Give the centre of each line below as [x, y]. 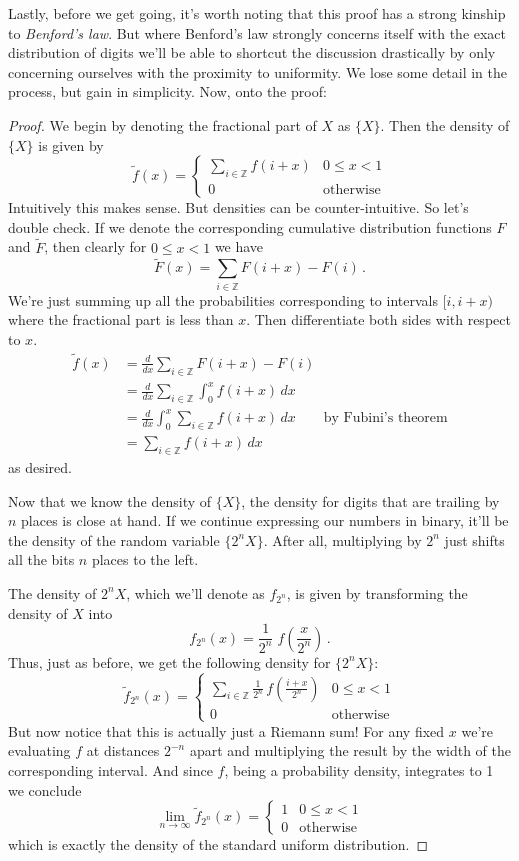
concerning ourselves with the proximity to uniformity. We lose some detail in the [258, 71]
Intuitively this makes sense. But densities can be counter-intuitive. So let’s [238, 207]
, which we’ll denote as [195, 592]
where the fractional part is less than [121, 319]
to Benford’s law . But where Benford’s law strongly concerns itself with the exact [257, 32]
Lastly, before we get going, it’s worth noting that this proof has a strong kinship [257, 13]
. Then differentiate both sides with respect [378, 319]
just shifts [474, 539]
